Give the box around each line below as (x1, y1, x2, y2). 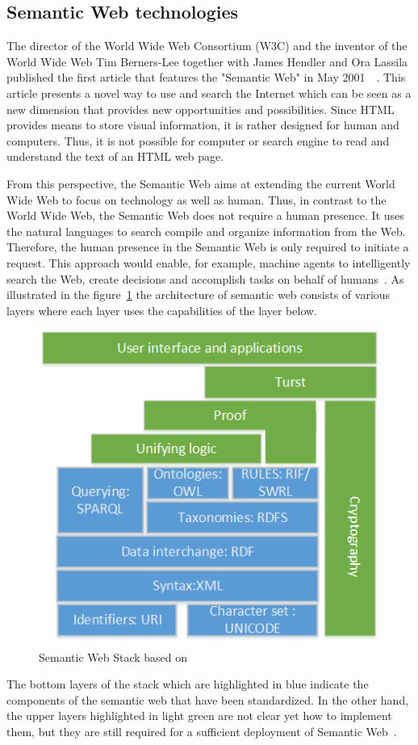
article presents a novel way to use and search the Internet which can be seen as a (6, 84, 412, 101)
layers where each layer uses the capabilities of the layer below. (6, 301, 318, 318)
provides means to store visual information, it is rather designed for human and (6, 116, 399, 133)
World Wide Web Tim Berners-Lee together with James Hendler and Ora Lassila (6, 53, 408, 69)
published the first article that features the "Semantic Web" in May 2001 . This (6, 69, 406, 86)
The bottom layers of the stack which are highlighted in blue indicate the (6, 676, 369, 692)
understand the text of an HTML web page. (6, 148, 224, 165)
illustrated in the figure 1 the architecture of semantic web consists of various (6, 286, 391, 303)
